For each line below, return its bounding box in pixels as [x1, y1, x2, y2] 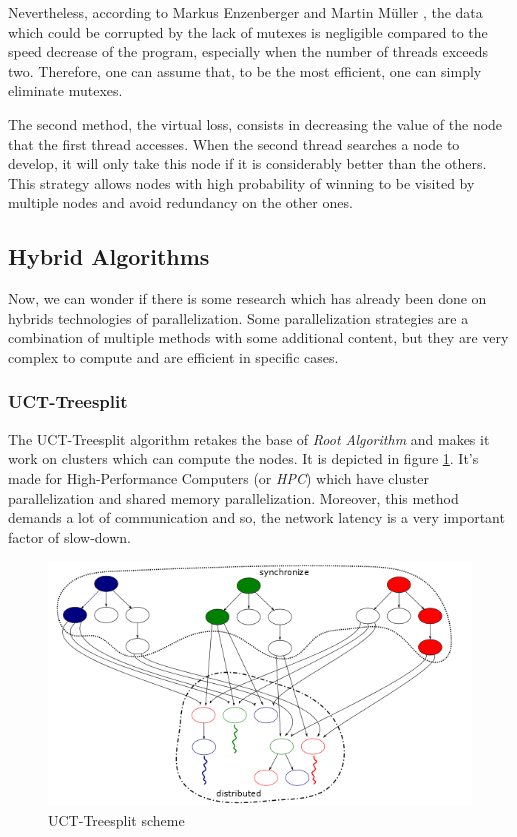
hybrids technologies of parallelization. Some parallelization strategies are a [8, 307, 469, 328]
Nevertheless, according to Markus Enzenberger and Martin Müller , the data [8, 2, 483, 22]
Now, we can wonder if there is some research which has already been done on [8, 288, 487, 309]
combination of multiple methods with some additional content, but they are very [8, 327, 509, 348]
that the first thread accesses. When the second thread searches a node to [8, 133, 460, 154]
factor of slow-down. [8, 526, 132, 547]
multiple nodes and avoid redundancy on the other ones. [8, 192, 353, 213]
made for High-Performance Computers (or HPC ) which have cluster [8, 467, 429, 488]
